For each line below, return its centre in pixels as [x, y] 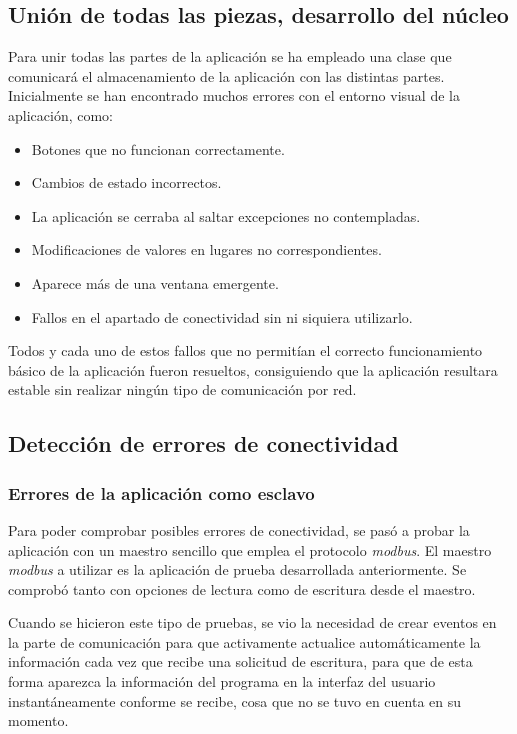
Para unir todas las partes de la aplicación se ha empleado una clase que [230, 56]
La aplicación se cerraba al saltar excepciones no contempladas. [226, 215]
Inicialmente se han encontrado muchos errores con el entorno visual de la [234, 95]
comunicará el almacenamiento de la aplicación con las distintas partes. [226, 75]
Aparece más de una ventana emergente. [155, 282]
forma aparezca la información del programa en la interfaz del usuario [222, 681]
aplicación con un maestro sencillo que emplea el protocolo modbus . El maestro [250, 549]
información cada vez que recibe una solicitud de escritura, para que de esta [240, 661]
